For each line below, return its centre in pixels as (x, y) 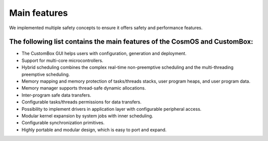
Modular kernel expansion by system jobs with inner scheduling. (87, 116)
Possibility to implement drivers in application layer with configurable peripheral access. (112, 109)
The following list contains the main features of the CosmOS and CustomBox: (131, 42)
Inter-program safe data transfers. (56, 95)
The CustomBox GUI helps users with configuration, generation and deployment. (104, 53)
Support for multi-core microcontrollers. (63, 60)
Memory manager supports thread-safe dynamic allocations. (84, 88)
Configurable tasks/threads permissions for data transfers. (81, 102)
